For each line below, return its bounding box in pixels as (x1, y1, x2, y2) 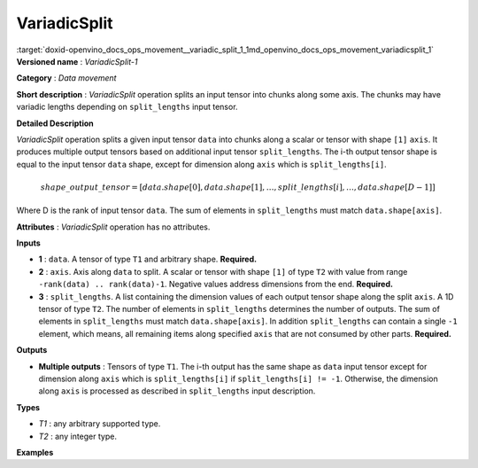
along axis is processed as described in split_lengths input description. (38, 386, 316, 396)
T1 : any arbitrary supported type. (38, 418, 161, 429)
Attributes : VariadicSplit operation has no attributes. (16, 222, 211, 232)
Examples (16, 447, 54, 457)
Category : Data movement (16, 73, 117, 83)
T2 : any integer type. (38, 431, 117, 441)
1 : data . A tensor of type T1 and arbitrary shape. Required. (38, 253, 257, 265)
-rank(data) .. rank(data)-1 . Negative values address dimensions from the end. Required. (38, 279, 394, 290)
